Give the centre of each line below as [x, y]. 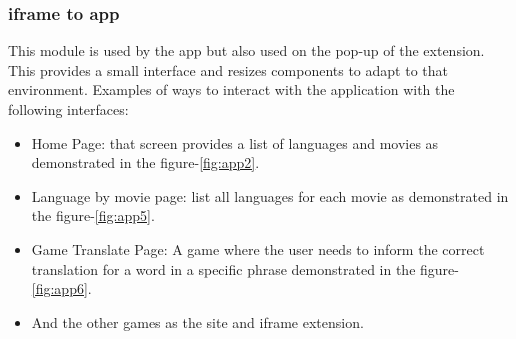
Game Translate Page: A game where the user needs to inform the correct [258, 248]
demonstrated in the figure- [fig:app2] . [145, 162]
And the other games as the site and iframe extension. [197, 321]
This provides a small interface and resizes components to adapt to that [228, 69]
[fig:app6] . [61, 288]
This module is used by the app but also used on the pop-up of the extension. [246, 50]
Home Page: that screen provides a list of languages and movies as [235, 142]
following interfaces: [68, 109]
